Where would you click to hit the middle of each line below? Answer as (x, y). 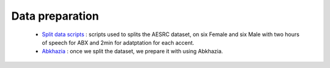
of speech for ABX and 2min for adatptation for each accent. (118, 42)
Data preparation (55, 16)
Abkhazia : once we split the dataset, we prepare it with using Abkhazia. (132, 51)
